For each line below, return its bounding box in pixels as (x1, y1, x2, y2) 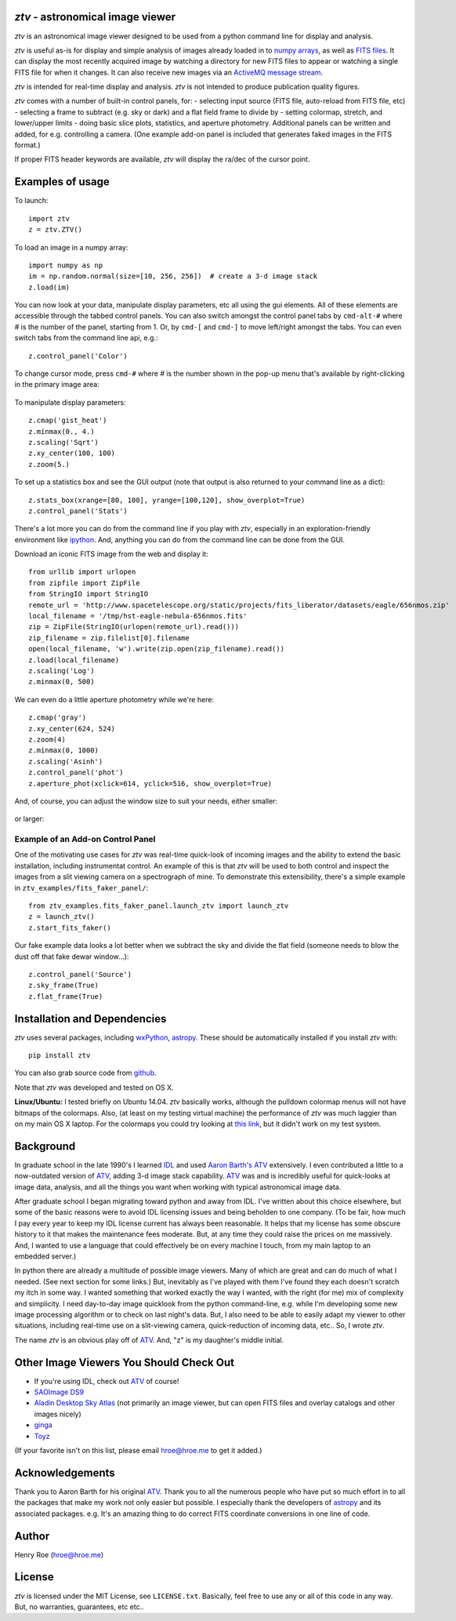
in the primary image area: (14, 380, 100, 389)
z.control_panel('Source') (28, 970, 132, 978)
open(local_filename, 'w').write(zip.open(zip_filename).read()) (28, 644, 285, 654)
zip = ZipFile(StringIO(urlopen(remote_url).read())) (28, 622, 239, 632)
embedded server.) (14, 1251, 77, 1261)
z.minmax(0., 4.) (28, 427, 95, 435)
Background (14, 1139, 76, 1153)
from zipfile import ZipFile (28, 578, 140, 588)
